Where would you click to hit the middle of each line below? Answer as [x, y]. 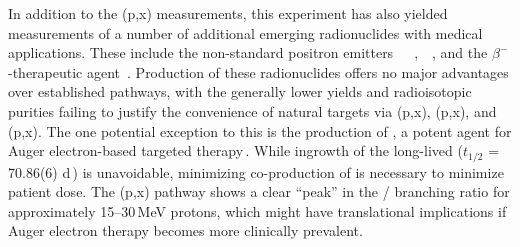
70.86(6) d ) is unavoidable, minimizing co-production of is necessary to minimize [256, 171]
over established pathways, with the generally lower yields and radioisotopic [240, 91]
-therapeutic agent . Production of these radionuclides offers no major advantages [258, 71]
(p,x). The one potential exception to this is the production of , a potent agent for [260, 130]
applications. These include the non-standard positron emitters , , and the [248, 52]
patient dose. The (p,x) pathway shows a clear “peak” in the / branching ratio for [259, 191]
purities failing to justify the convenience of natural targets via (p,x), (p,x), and [252, 110]
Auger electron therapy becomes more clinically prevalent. [185, 230]
